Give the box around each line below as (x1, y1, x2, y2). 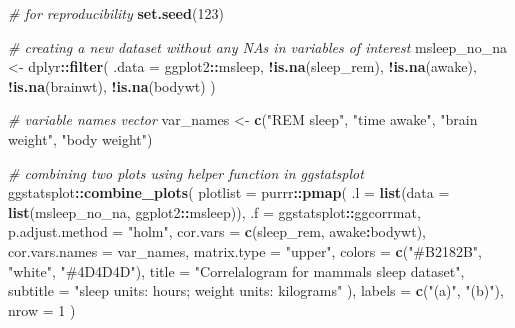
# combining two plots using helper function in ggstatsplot (8, 162, 364, 183)
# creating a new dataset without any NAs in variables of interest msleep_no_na (8, 36, 507, 57)
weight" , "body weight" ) (8, 128, 153, 149)
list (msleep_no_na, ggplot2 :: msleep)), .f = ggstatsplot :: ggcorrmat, (8, 201, 421, 222)
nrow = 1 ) (8, 299, 76, 320)
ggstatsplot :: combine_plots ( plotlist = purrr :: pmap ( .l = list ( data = (8, 182, 450, 203)
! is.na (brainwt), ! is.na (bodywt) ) (8, 75, 216, 96)
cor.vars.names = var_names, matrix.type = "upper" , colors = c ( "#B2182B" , (8, 240, 482, 261)
